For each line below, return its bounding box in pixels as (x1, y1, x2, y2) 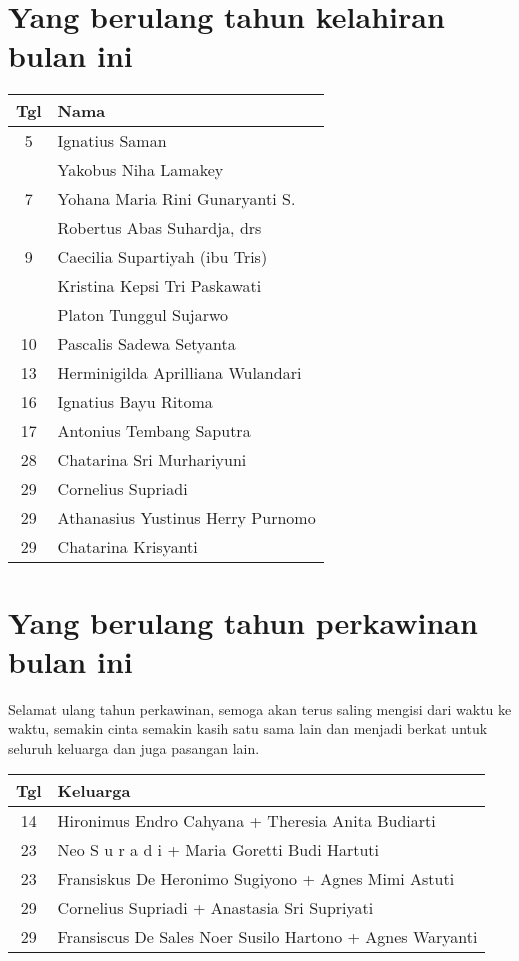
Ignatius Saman (57, 129, 167, 153)
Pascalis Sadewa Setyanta (57, 332, 236, 356)
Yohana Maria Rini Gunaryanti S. (57, 187, 296, 211)
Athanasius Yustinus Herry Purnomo (57, 506, 316, 530)
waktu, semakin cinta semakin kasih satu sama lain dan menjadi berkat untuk (8, 718, 488, 739)
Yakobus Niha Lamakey (57, 158, 224, 182)
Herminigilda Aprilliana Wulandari (57, 361, 302, 385)
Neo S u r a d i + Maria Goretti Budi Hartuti (57, 838, 380, 862)
